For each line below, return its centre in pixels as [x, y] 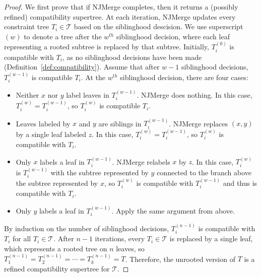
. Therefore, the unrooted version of [180, 259]
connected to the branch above [204, 172]
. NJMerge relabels [141, 161]
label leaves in [88, 94]
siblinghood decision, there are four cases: [184, 77]
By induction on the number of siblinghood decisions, [87, 228]
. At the [93, 77]
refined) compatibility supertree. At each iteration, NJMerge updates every [120, 16]
